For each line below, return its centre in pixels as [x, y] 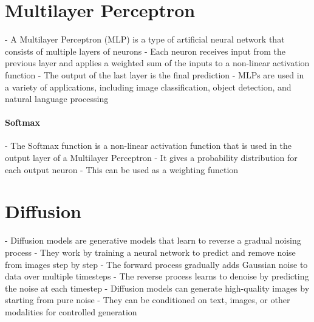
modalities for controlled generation [71, 311]
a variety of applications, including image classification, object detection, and [148, 87]
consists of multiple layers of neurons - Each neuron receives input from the [145, 51]
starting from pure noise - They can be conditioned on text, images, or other [148, 300]
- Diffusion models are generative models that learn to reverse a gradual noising [153, 240]
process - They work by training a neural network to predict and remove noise [150, 252]
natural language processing [57, 99]
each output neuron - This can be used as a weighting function [122, 169]
